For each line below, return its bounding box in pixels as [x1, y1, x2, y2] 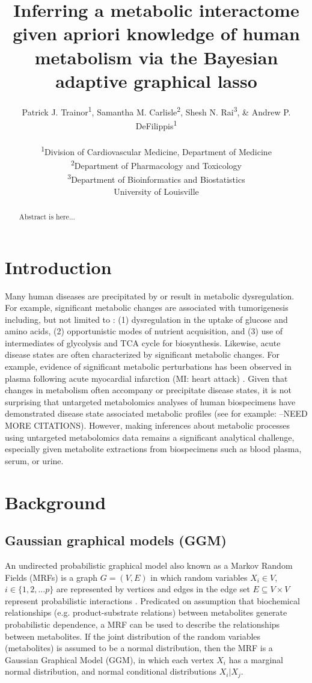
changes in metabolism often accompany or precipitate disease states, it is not [5, 384, 292, 396]
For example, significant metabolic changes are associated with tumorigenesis [5, 301, 289, 314]
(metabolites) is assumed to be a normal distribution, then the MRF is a [5, 642, 273, 654]
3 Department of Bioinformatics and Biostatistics [67, 171, 245, 185]
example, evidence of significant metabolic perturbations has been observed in [5, 360, 292, 373]
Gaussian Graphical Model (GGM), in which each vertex [5, 653, 214, 666]
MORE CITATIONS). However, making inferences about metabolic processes [5, 419, 290, 432]
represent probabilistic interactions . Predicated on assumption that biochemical [5, 594, 300, 607]
